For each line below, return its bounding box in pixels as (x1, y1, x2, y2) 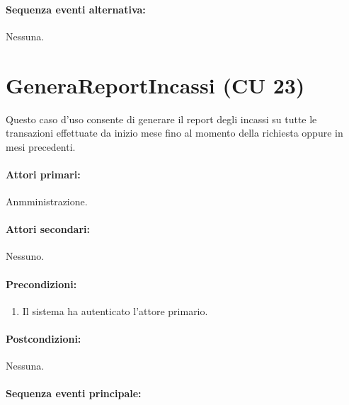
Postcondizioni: (6, 331, 81, 346)
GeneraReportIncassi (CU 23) (6, 70, 305, 99)
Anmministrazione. (6, 194, 88, 209)
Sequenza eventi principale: (6, 386, 142, 401)
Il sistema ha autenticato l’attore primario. (22, 303, 208, 318)
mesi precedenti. (6, 139, 76, 154)
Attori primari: (6, 166, 81, 181)
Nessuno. (6, 249, 45, 263)
